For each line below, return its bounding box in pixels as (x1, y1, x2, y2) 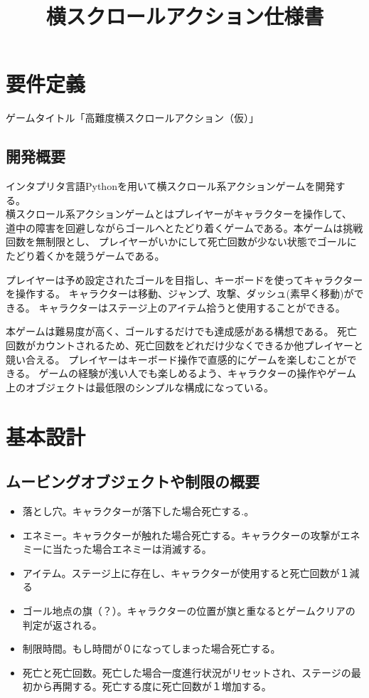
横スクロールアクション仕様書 (46, 1, 324, 31)
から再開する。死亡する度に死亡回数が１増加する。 (32, 679, 272, 694)
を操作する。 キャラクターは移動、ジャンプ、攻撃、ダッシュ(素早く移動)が (6, 286, 354, 301)
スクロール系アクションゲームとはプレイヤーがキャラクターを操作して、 (15, 206, 352, 221)
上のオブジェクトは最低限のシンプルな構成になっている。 (6, 379, 274, 394)
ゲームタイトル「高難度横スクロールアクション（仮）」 (6, 110, 259, 125)
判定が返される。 (22, 617, 102, 632)
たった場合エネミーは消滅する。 (62, 541, 212, 556)
